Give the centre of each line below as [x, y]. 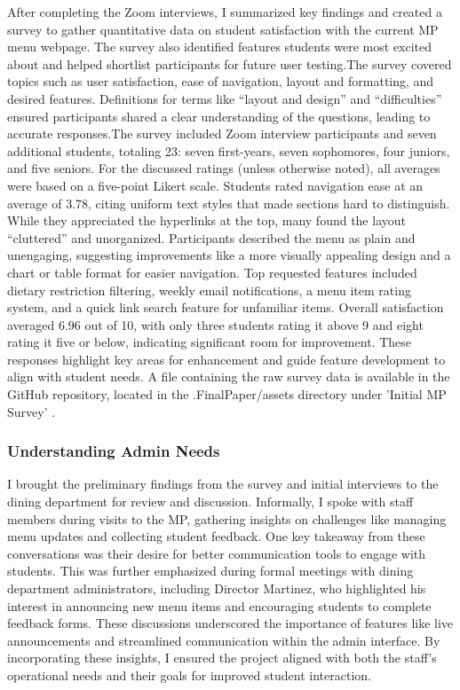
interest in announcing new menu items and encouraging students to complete [219, 605]
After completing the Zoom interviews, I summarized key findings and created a [225, 12]
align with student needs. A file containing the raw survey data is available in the [229, 376]
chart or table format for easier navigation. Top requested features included [212, 272]
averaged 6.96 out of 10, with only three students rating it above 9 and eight [215, 324]
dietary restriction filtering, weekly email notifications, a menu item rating [209, 290]
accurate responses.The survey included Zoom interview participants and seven [222, 133]
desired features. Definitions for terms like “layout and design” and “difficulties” [225, 98]
